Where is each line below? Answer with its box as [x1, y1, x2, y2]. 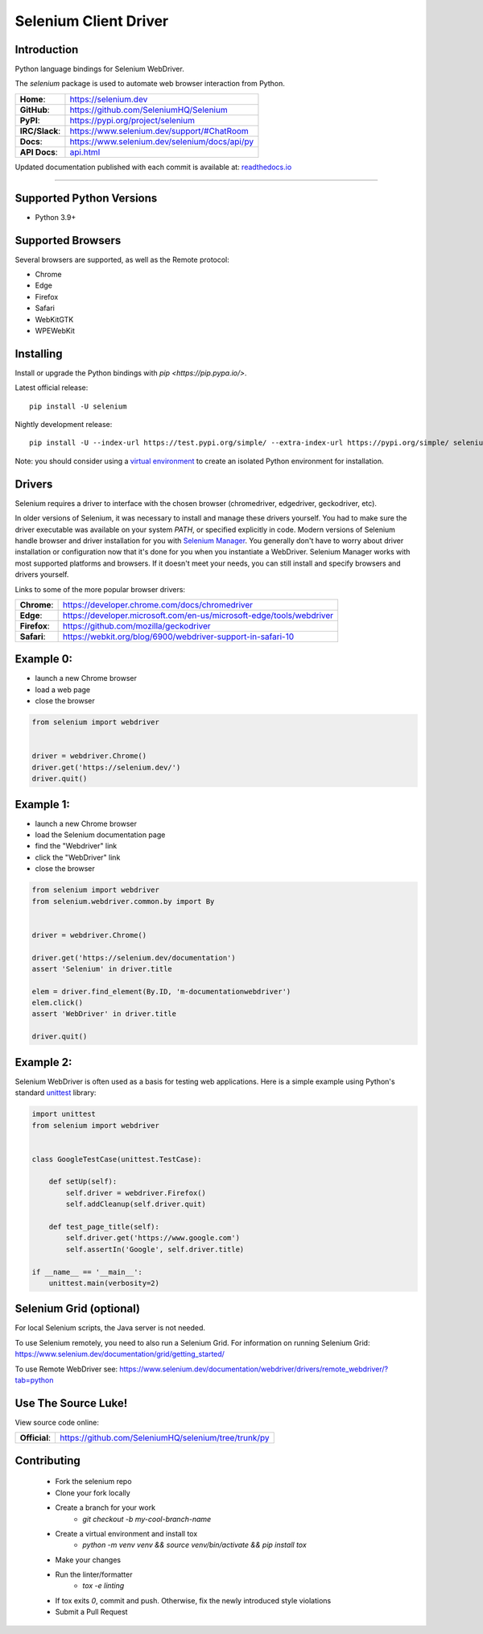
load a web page [35, 685, 91, 695]
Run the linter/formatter [55, 1570, 133, 1579]
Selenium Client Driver [14, 12, 169, 30]
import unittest [31, 1109, 97, 1119]
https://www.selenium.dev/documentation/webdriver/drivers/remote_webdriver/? [119, 1364, 389, 1374]
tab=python [14, 1375, 54, 1385]
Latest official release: [14, 383, 89, 392]
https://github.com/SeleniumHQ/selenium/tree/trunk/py [60, 1433, 270, 1444]
